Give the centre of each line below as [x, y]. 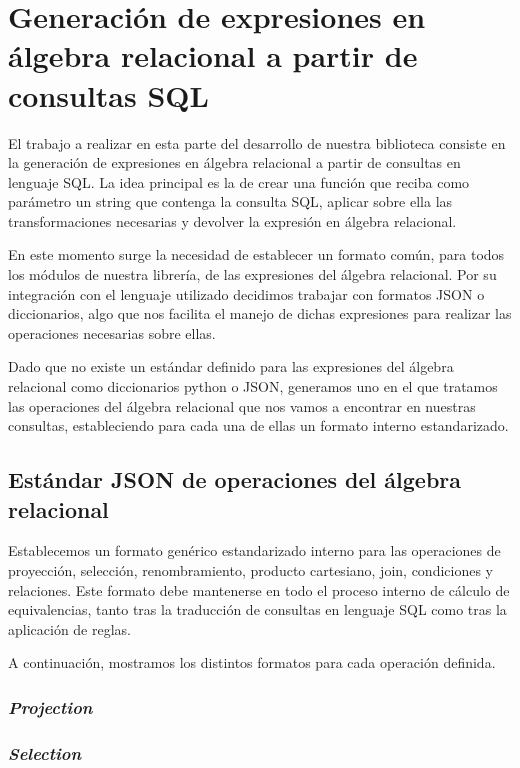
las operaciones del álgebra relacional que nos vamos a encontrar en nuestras [242, 405]
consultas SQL [108, 94]
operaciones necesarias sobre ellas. [112, 332]
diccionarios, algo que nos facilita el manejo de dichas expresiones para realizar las [260, 313]
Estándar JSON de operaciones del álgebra [235, 479]
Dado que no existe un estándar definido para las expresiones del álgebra [231, 366]
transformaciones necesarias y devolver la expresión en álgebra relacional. [232, 220]
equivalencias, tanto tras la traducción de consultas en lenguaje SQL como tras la [257, 609]
